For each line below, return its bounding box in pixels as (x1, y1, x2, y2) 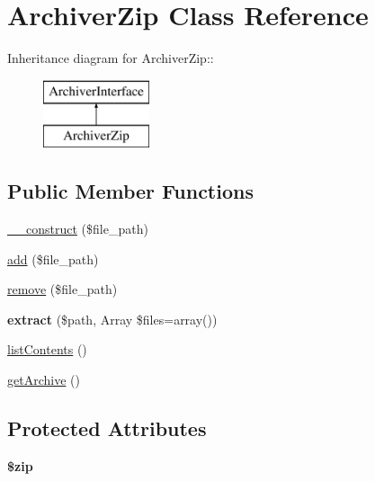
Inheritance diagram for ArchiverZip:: (7, 49, 214, 67)
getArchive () (7, 370, 80, 389)
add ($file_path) (7, 249, 99, 268)
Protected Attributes (7, 414, 207, 442)
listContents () (7, 340, 87, 359)
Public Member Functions (7, 177, 254, 205)
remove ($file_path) (7, 280, 118, 298)
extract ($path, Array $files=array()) (7, 309, 218, 328)
